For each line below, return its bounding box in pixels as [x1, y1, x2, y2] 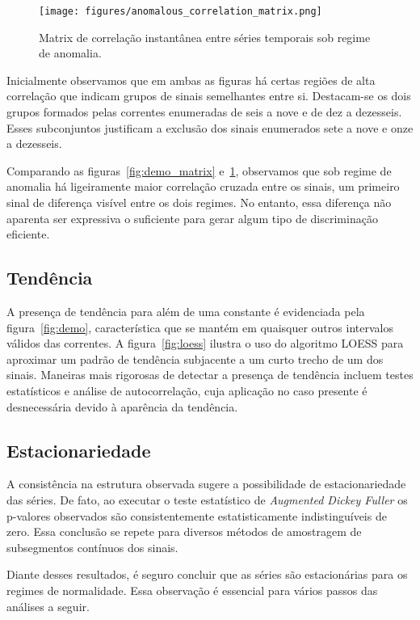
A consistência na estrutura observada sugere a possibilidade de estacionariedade [6, 475, 406, 492]
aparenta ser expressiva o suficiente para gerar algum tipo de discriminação [6, 209, 378, 226]
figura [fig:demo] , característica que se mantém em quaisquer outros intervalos [6, 318, 393, 335]
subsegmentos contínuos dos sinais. [6, 538, 178, 555]
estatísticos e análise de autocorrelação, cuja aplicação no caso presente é [6, 382, 367, 399]
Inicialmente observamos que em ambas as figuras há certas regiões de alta [6, 71, 376, 88]
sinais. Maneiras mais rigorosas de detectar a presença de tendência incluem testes [6, 366, 414, 383]
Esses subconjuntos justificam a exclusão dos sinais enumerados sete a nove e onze [6, 119, 414, 136]
